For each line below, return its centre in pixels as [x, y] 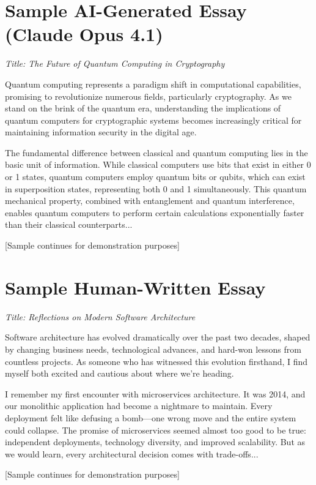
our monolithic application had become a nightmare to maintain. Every [139, 406]
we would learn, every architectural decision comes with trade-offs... [132, 453]
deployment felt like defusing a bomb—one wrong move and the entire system [151, 417]
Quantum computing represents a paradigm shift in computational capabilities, [153, 84]
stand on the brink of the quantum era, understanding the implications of [143, 108]
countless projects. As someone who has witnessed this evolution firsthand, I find [156, 361]
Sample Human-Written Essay [135, 287]
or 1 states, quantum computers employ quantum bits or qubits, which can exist [155, 177]
